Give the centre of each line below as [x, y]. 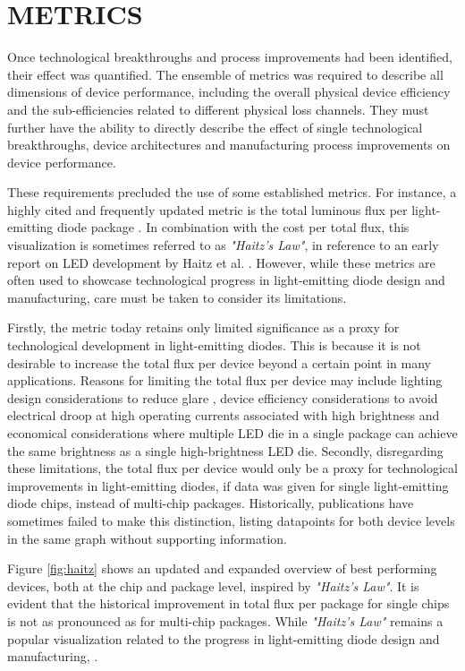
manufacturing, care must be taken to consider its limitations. [177, 297]
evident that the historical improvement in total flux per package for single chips [228, 603]
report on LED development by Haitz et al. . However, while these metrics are [221, 262]
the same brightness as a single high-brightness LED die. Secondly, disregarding [225, 450]
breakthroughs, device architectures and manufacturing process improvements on [229, 145]
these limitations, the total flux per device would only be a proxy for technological [232, 468]
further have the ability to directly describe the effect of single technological [215, 127]
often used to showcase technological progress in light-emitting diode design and [226, 280]
